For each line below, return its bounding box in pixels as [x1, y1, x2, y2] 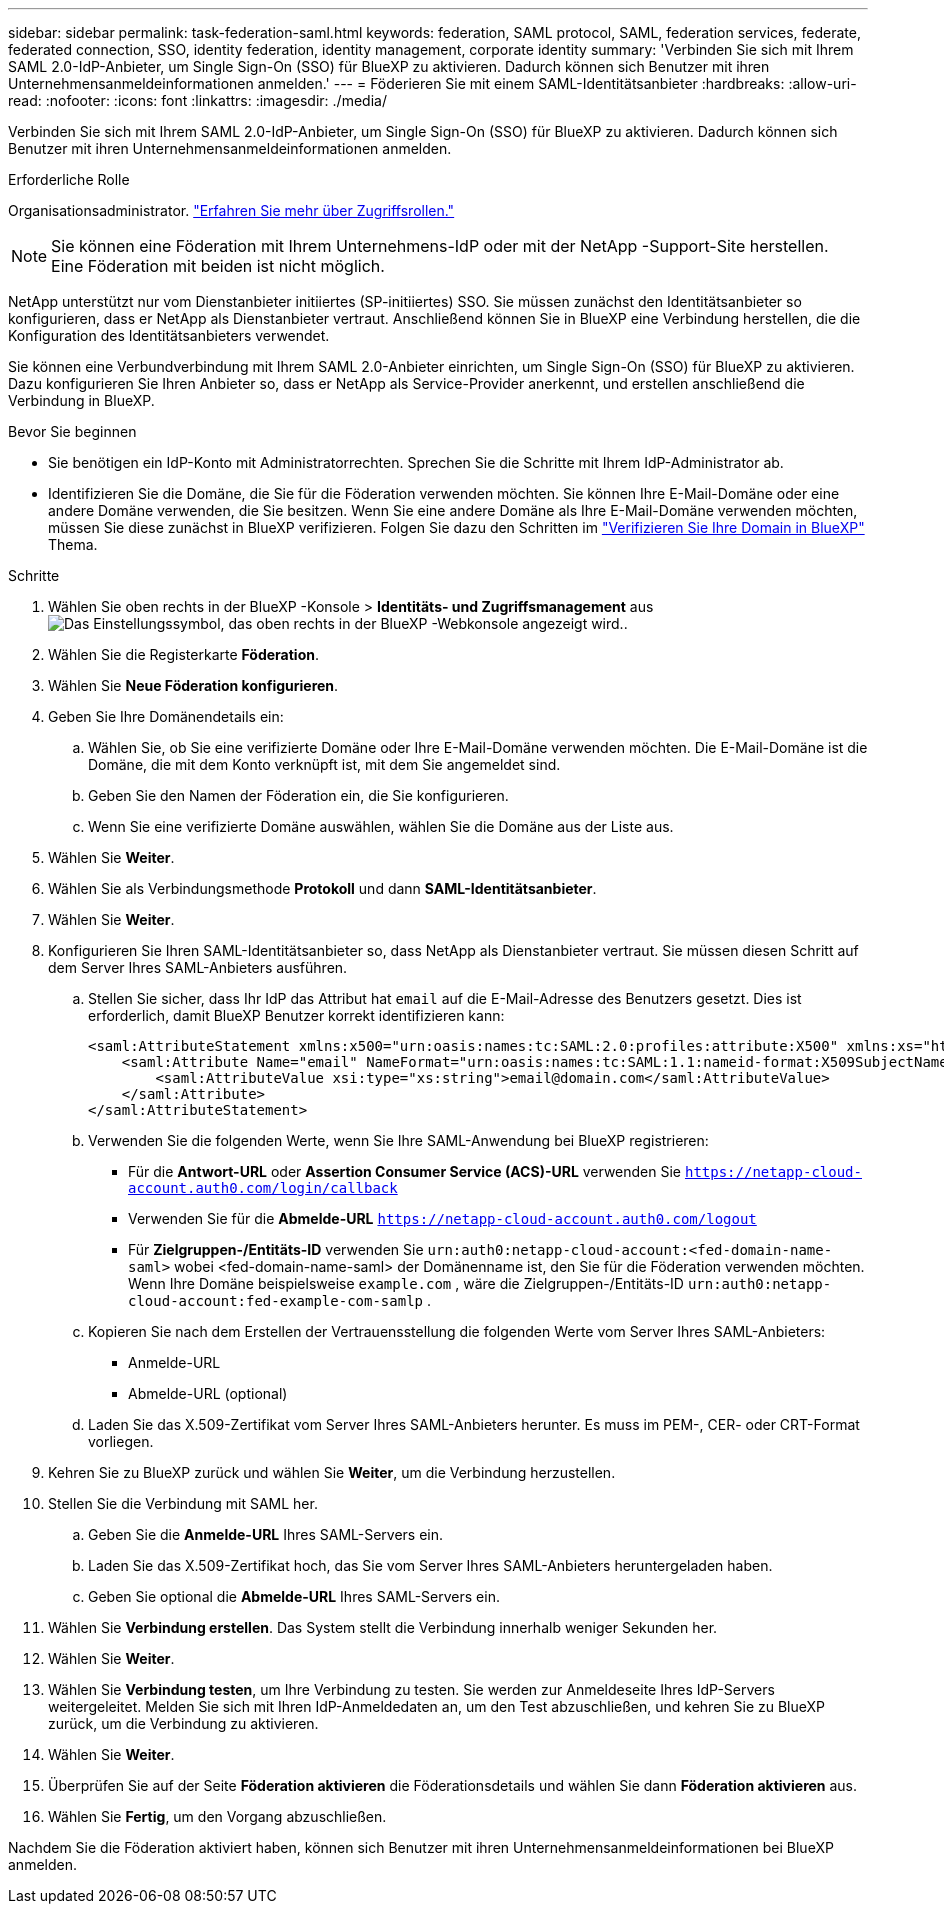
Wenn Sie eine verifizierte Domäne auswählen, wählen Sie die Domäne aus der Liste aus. [88, 818, 674, 835]
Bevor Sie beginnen [8, 423, 137, 440]
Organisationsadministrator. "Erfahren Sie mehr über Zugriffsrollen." [8, 202, 455, 219]
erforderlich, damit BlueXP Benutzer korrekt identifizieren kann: [88, 1007, 505, 1024]
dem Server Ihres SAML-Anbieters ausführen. [48, 959, 348, 976]
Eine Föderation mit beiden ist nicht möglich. [51, 256, 385, 276]
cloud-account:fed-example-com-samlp [128, 1293, 424, 1309]
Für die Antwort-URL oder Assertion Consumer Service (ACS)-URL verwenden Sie [128, 1163, 682, 1180]
